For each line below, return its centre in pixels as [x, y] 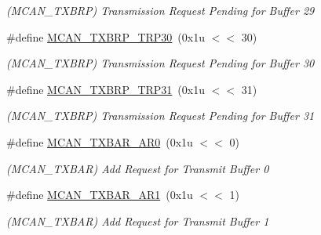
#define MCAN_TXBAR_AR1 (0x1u [100, 195]
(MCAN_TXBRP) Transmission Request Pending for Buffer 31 [160, 116]
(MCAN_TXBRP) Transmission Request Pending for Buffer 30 [160, 63]
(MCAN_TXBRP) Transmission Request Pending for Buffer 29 [160, 10]
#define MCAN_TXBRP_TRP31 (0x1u [106, 89]
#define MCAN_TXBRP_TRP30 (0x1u [106, 36]
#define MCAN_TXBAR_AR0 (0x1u [100, 141]
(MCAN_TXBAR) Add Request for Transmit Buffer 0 [138, 168]
